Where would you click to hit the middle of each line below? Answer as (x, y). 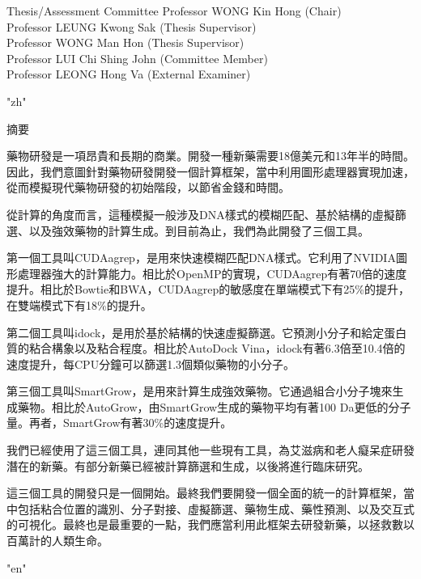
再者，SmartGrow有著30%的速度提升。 (130, 423)
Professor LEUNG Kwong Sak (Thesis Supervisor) (132, 26)
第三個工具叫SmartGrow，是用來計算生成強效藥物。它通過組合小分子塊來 (200, 391)
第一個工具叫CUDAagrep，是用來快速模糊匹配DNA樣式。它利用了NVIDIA (201, 258)
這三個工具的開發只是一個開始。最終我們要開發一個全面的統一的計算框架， (205, 493)
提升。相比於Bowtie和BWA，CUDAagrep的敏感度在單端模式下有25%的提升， (208, 289)
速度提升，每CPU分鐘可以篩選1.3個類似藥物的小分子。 (151, 363)
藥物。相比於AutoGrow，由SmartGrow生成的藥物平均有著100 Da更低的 (203, 406)
